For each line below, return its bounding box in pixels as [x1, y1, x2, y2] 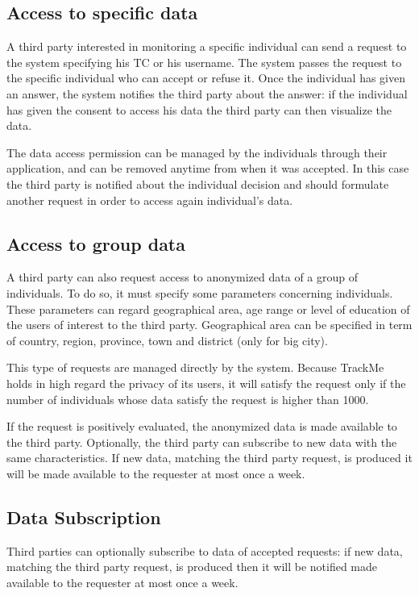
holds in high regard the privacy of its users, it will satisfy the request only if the [6, 374, 406, 391]
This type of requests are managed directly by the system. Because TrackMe [6, 359, 384, 376]
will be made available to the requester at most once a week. [6, 465, 305, 481]
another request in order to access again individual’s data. [6, 191, 293, 208]
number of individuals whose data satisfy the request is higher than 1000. [6, 390, 369, 407]
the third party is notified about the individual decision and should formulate [6, 175, 389, 192]
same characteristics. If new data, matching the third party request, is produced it [6, 449, 413, 466]
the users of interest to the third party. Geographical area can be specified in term [6, 316, 413, 333]
